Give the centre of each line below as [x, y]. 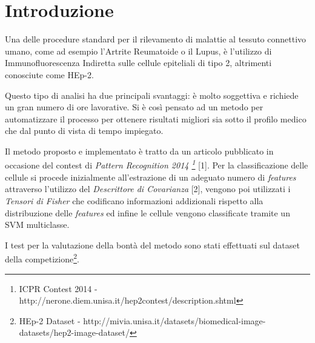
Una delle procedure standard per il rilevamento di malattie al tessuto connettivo [156, 39]
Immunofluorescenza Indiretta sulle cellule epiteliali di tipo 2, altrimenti [138, 63]
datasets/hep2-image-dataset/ [75, 332]
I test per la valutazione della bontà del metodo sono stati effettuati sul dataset [152, 245]
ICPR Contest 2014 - [58, 288]
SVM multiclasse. [37, 225]
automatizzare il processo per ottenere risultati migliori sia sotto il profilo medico [156, 118]
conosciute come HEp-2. [49, 74]
